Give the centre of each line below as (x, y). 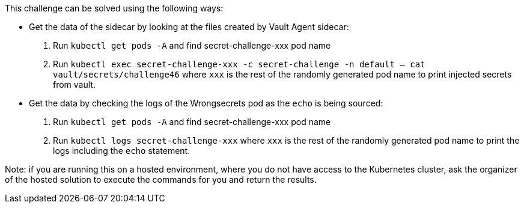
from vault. (74, 84)
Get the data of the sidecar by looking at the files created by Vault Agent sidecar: (189, 27)
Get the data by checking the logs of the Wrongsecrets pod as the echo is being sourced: (206, 103)
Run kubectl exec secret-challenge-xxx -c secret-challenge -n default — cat (239, 64)
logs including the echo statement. (122, 151)
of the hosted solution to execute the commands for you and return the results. (161, 179)
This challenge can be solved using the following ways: (114, 8)
